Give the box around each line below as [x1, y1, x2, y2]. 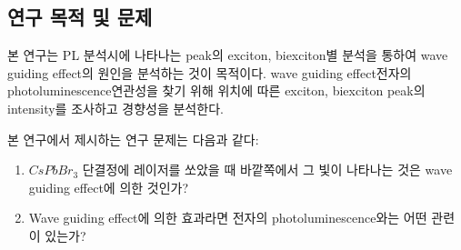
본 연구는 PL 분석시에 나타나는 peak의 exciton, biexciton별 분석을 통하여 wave [7, 45, 448, 65]
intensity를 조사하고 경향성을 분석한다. [7, 98, 224, 117]
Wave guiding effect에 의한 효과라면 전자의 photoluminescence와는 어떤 [28, 208, 427, 227]
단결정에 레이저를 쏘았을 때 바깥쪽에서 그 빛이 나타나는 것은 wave [82, 160, 453, 179]
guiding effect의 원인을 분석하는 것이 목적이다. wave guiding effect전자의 [7, 63, 412, 82]
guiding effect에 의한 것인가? [28, 177, 189, 196]
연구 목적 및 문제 [7, 3, 153, 31]
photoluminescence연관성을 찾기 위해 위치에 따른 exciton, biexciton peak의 [7, 81, 426, 100]
